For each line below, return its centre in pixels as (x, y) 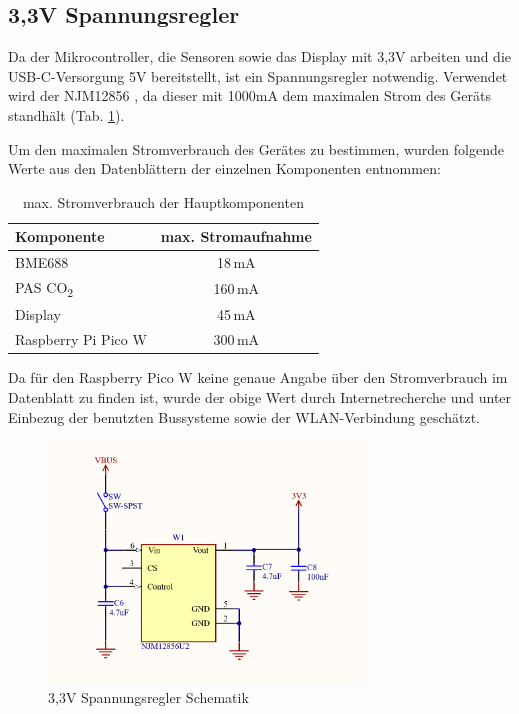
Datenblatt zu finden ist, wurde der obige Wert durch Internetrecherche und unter (260, 396)
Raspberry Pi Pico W (81, 339)
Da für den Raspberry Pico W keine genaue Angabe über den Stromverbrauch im (258, 377)
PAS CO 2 (44, 288)
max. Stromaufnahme (236, 236)
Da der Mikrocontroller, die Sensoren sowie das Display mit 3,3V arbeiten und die (260, 56)
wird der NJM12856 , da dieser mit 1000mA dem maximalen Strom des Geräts (249, 95)
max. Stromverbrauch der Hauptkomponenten (163, 201)
